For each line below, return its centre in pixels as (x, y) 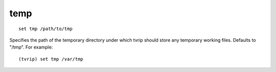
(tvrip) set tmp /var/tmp (51, 59)
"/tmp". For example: (31, 47)
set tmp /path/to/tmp (45, 29)
